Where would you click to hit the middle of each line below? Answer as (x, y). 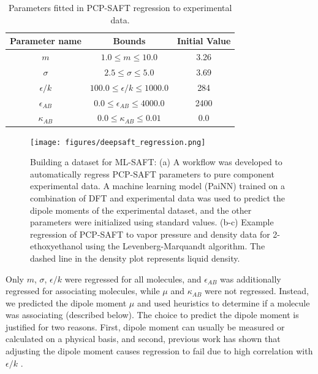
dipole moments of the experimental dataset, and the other (141, 210)
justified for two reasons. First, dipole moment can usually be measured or (145, 326)
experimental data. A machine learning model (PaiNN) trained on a (158, 186)
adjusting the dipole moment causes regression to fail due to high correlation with (159, 351)
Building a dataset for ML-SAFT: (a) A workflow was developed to (156, 162)
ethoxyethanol (56, 246)
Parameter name (46, 41)
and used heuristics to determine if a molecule (223, 302)
